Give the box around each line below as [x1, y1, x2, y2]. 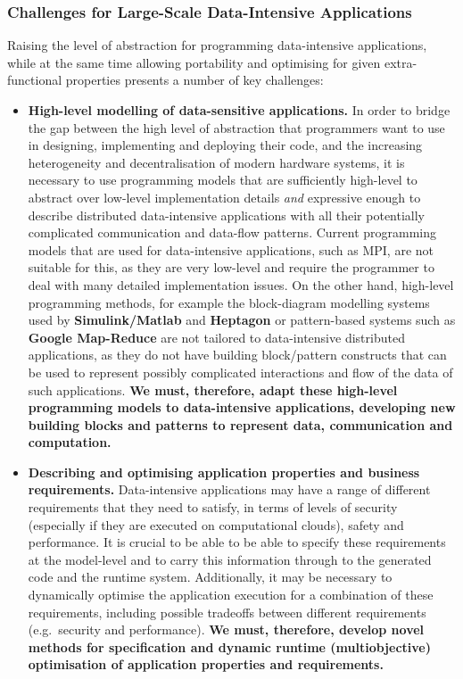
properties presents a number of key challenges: [65, 70, 324, 89]
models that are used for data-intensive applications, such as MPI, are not [28, 240, 434, 259]
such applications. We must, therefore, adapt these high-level [28, 380, 398, 399]
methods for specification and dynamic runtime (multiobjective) [28, 637, 431, 656]
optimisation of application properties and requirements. [28, 655, 384, 674]
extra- [384, 53, 418, 71]
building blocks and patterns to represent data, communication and [28, 415, 453, 434]
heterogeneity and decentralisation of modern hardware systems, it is [28, 153, 405, 171]
